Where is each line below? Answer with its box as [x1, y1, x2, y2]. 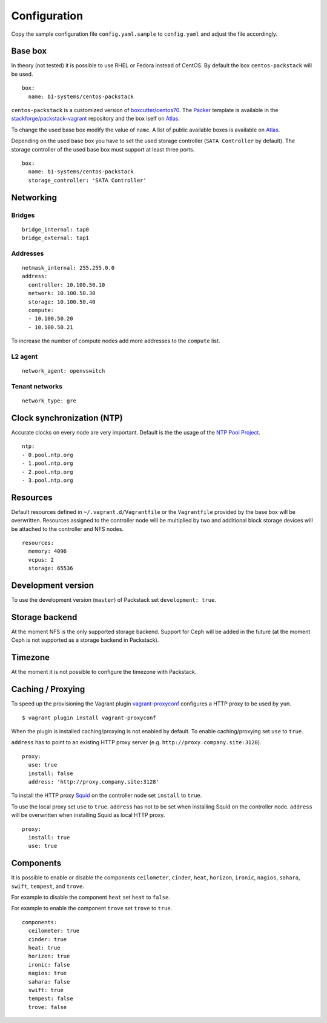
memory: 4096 [28, 548, 67, 555]
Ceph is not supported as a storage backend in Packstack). [11, 636, 159, 644]
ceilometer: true [28, 927, 80, 935]
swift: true [28, 987, 64, 993]
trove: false [28, 1004, 67, 1010]
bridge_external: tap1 [22, 235, 90, 242]
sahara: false [28, 978, 70, 985]
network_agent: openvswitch [22, 367, 105, 375]
